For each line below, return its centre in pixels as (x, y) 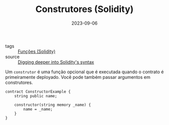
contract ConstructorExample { (38, 91)
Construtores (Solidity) (84, 9)
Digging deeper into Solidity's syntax (56, 62)
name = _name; (38, 109)
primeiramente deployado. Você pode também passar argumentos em (78, 77)
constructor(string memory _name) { (53, 105)
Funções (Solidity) (37, 51)
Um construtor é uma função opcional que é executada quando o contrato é (84, 72)
